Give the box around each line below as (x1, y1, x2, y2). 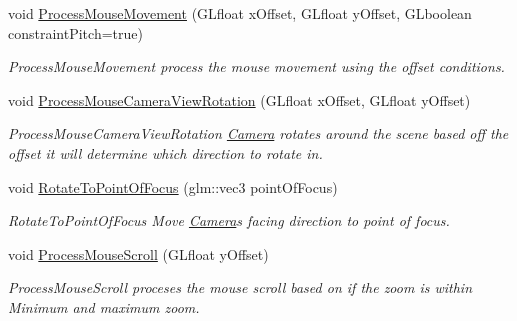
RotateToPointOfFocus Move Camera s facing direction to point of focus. (8, 210, 450, 231)
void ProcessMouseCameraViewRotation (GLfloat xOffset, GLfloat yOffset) (8, 89, 471, 110)
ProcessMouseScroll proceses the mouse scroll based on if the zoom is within (8, 277, 473, 298)
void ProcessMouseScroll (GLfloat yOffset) (8, 243, 269, 264)
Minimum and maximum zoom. (8, 296, 200, 317)
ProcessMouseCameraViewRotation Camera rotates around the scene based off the (8, 123, 509, 144)
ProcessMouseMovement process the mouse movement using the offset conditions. (8, 56, 505, 77)
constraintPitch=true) (8, 22, 143, 43)
